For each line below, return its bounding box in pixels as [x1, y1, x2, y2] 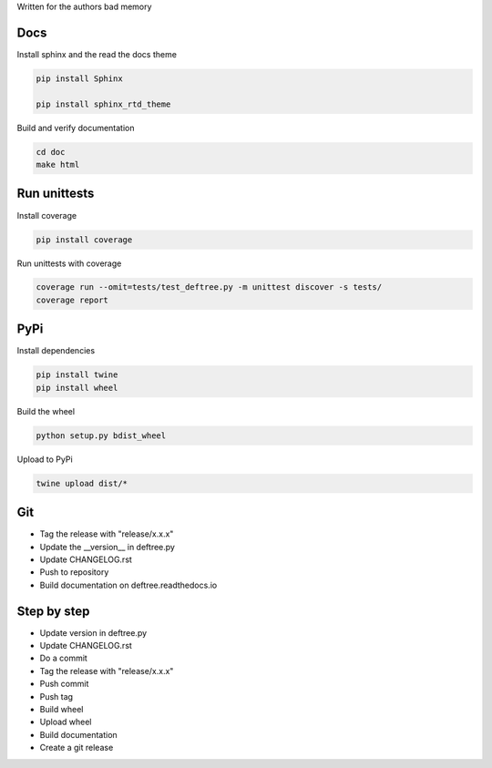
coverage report [36, 294, 109, 305]
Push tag [39, 691, 73, 701]
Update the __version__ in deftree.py [39, 541, 175, 552]
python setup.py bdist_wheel [36, 430, 167, 441]
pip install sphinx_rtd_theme [36, 98, 171, 109]
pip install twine [36, 370, 118, 380]
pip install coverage [36, 234, 133, 245]
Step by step [16, 603, 90, 619]
